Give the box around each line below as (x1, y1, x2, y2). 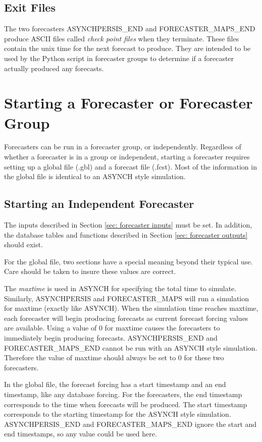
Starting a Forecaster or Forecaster (4, 92, 253, 113)
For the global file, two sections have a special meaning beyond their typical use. (4, 256, 253, 266)
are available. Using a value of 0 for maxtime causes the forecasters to (4, 322, 220, 333)
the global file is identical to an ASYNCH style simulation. (4, 171, 186, 182)
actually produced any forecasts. (4, 63, 104, 73)
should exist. (4, 239, 43, 250)
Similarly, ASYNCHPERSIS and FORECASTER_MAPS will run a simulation (4, 293, 249, 303)
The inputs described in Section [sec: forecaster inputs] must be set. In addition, (4, 219, 252, 230)
